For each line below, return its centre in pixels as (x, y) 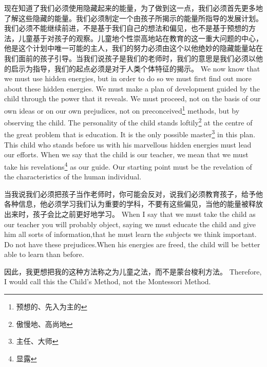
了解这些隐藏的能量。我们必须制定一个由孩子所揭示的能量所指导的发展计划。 (133, 18)
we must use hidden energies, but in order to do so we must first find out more (128, 78)
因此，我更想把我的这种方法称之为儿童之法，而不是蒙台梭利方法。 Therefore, (133, 271)
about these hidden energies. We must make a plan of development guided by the (132, 88)
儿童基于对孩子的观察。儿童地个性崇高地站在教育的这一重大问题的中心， (140, 38)
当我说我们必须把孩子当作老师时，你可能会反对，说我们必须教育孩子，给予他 (133, 194)
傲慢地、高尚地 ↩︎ (44, 324)
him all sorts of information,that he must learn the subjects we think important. (130, 234)
